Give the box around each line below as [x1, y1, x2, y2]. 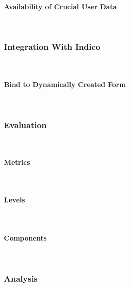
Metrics [4, 157, 30, 167]
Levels [4, 195, 25, 205]
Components [4, 232, 47, 243]
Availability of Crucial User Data [4, 1, 117, 11]
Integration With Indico [4, 41, 100, 53]
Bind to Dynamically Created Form [4, 79, 126, 89]
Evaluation [4, 118, 47, 131]
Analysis [4, 272, 38, 284]
